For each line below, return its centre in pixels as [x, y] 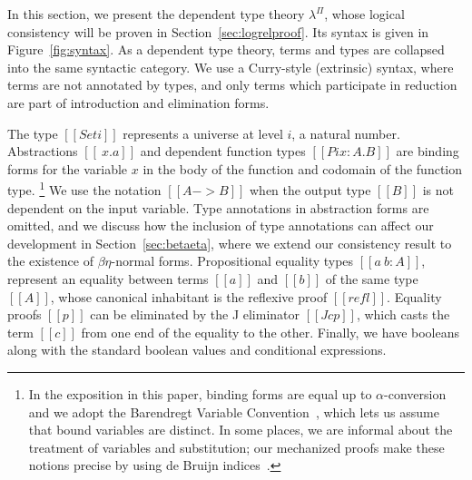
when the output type [310, 190]
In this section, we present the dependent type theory [156, 14]
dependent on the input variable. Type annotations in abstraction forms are [218, 207]
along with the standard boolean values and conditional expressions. [197, 350]
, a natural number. [346, 133]
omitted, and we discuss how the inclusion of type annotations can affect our [221, 225]
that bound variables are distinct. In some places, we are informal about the [241, 430]
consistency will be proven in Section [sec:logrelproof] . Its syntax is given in [218, 31]
